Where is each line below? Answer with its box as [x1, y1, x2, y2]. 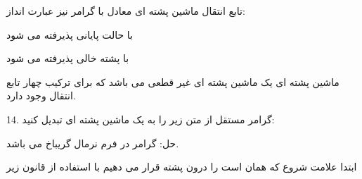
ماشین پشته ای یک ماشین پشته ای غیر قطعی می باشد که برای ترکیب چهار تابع [6, 74, 340, 89]
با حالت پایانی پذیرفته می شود [6, 27, 133, 42]
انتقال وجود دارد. [6, 88, 76, 103]
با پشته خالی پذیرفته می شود [6, 51, 129, 66]
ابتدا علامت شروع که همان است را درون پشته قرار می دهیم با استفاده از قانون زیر [6, 159, 357, 174]
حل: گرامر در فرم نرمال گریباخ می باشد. [6, 135, 179, 150]
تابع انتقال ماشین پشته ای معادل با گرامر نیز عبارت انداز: [6, 4, 245, 18]
